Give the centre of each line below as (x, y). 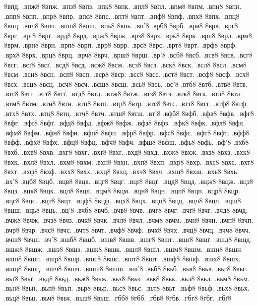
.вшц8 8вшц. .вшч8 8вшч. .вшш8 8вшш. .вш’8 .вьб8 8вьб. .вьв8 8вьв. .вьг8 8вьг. (126, 269)
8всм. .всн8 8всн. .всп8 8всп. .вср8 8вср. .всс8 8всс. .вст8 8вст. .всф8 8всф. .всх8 (127, 74)
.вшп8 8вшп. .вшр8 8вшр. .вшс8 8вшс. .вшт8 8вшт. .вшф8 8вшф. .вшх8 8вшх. (122, 259)
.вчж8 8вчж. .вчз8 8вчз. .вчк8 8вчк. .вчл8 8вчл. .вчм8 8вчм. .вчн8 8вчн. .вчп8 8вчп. (129, 220)
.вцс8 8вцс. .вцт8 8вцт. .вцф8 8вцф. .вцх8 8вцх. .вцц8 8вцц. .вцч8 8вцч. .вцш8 (123, 200)
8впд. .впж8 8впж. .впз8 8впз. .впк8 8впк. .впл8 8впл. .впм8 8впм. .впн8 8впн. (123, 6)
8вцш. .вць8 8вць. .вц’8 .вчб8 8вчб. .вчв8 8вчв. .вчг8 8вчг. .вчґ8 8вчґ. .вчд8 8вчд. (126, 210)
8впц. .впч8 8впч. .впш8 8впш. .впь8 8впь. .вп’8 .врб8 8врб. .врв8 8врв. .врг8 (121, 26)
